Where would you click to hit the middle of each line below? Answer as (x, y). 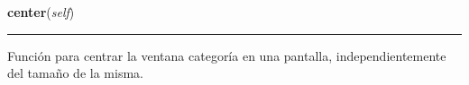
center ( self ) (41, 12)
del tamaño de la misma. (75, 73)
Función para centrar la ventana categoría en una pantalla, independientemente (227, 55)
